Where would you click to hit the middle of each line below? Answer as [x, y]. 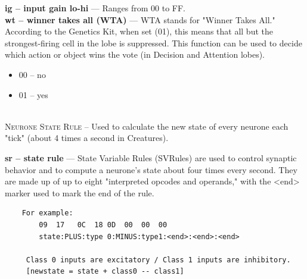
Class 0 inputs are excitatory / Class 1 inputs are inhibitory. [158, 260]
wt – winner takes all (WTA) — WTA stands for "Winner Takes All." [140, 19]
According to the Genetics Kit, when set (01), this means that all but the [139, 31]
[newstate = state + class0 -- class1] [105, 272]
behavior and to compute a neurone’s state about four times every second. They [151, 169]
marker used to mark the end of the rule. [80, 192]
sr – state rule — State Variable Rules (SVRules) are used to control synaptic [151, 157]
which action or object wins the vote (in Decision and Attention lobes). [135, 54]
